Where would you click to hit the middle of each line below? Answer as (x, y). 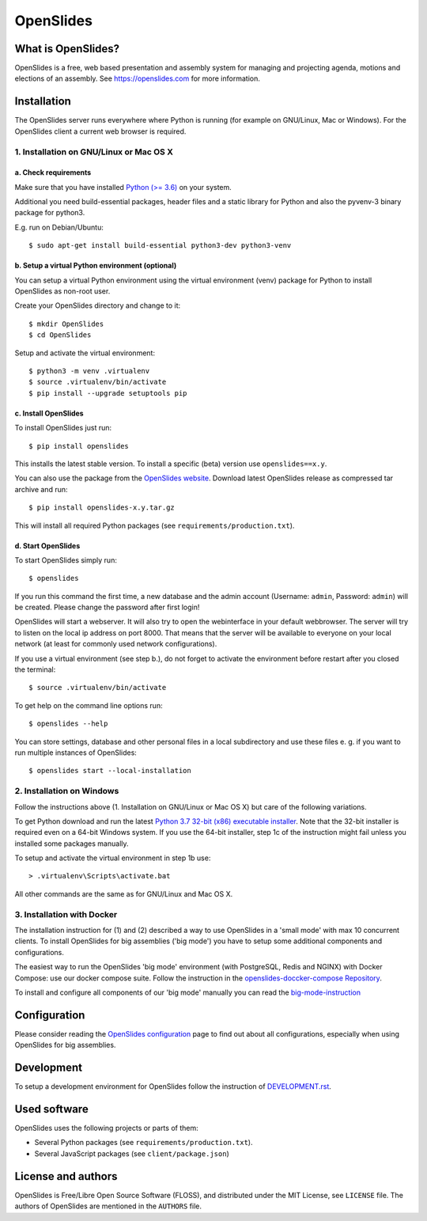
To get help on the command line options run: (89, 705)
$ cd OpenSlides (60, 335)
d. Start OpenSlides (47, 545)
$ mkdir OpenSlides (66, 324)
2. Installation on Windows (67, 791)
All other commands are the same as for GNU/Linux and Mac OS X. (124, 893)
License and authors (66, 1176)
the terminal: (35, 669)
